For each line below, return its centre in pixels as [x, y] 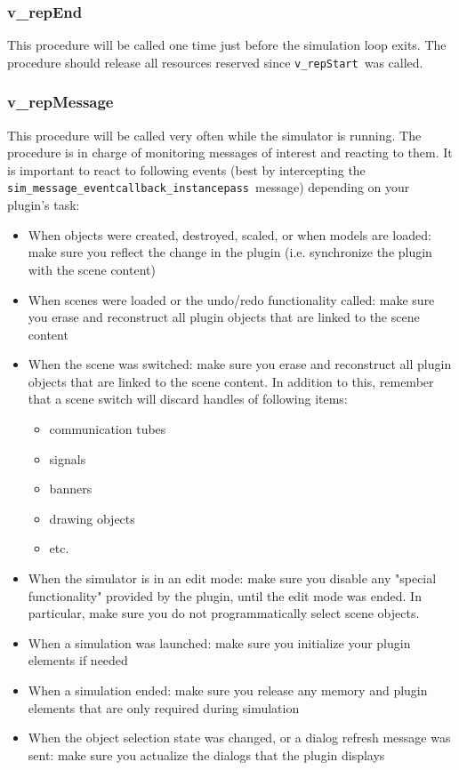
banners [71, 489]
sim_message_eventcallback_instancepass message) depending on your [209, 187]
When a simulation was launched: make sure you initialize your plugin [219, 642]
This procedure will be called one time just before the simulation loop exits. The [227, 45]
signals [68, 458]
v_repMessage [60, 102]
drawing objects [92, 518]
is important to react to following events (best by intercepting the [186, 169]
